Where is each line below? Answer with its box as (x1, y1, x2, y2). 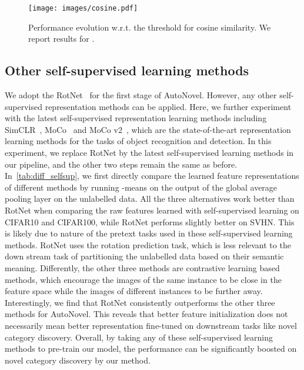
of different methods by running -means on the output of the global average (5, 181, 278, 193)
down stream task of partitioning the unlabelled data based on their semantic (5, 250, 284, 262)
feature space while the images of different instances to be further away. (5, 285, 263, 297)
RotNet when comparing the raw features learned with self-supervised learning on (5, 204, 299, 216)
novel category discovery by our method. (5, 354, 151, 366)
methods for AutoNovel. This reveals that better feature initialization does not (5, 308, 288, 320)
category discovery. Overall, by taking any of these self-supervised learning (5, 331, 273, 343)
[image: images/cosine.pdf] (28, 4, 138, 12)
